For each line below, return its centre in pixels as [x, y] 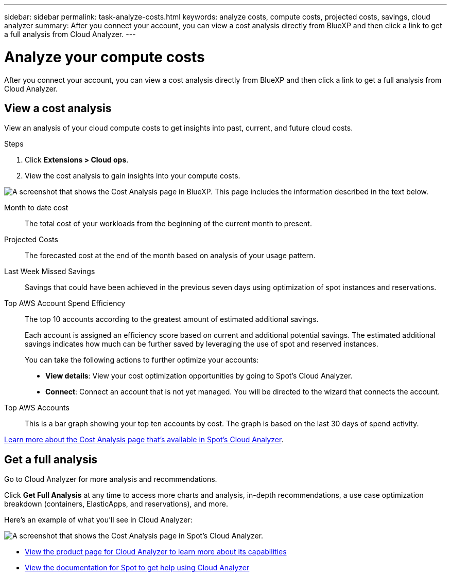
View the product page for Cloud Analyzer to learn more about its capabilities [156, 552]
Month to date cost [36, 208]
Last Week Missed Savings [50, 272]
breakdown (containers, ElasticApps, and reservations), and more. [116, 504]
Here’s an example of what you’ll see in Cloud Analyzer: [98, 520]
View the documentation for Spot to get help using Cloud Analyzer [137, 568]
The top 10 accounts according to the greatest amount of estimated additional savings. [172, 319]
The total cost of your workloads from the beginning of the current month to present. [168, 224]
